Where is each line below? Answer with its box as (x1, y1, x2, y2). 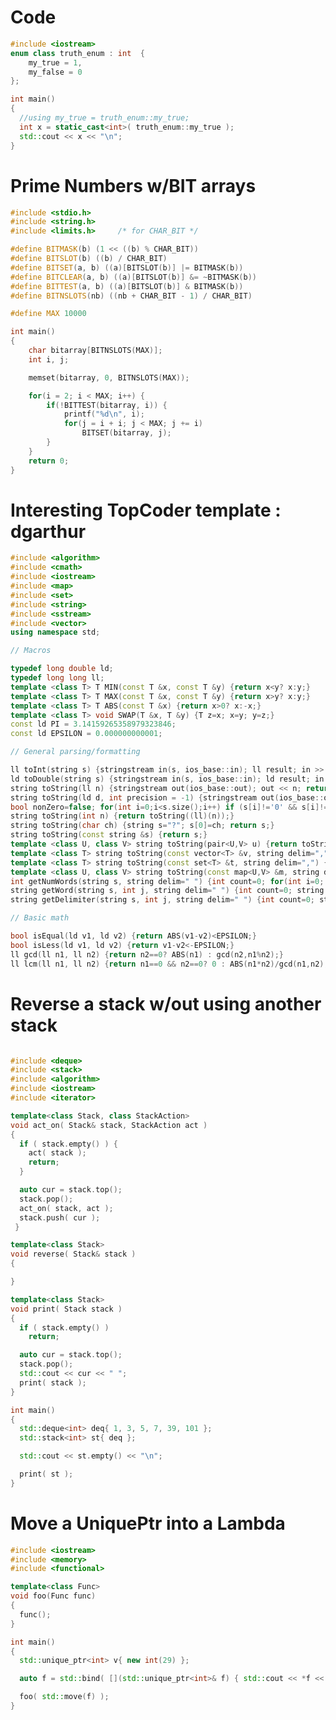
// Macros (10, 646, 52, 656)
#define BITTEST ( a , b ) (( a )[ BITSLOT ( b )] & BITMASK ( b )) (10, 281, 244, 291)
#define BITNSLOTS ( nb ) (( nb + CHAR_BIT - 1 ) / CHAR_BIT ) (10, 291, 253, 301)
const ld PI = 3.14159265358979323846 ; (10, 719, 177, 730)
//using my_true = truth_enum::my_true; (19, 113, 190, 123)
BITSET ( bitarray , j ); (81, 428, 172, 438)
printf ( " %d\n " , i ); (63, 409, 145, 420)
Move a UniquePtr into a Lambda (10, 1512, 286, 1535)
